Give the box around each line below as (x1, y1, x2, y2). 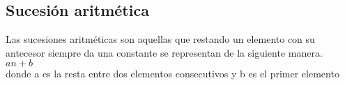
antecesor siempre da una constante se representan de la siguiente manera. (6, 45, 323, 59)
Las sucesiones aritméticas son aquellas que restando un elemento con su (6, 32, 315, 46)
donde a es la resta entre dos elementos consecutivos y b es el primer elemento (6, 66, 339, 81)
